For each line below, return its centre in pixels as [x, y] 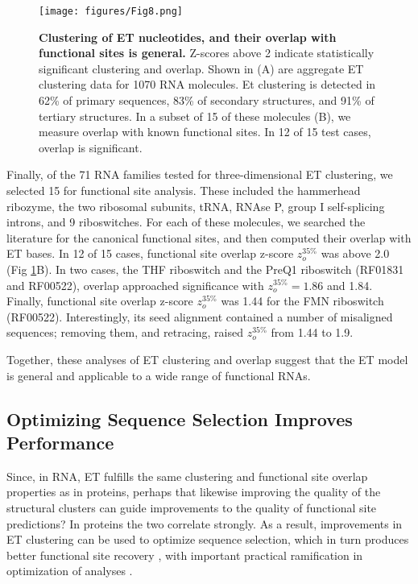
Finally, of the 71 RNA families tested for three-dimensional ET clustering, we [200, 174]
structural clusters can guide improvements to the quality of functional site [192, 507]
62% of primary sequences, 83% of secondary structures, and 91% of [207, 100]
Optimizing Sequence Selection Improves [180, 418]
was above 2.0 [355, 253]
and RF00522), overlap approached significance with [135, 285]
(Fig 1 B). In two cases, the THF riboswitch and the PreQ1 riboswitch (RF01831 [205, 269]
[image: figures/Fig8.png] [111, 11]
